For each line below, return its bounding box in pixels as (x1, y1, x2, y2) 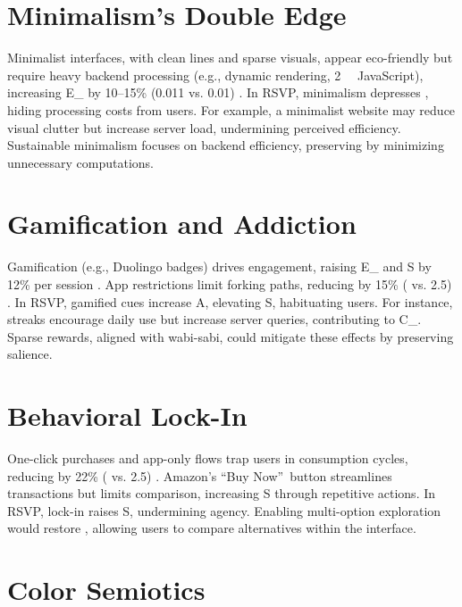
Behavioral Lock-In (7, 397, 248, 434)
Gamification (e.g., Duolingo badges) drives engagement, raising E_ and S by (7, 257, 432, 276)
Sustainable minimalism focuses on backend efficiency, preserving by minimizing (7, 136, 444, 154)
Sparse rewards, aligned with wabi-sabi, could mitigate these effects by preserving (7, 327, 454, 345)
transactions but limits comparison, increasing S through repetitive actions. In (7, 484, 436, 503)
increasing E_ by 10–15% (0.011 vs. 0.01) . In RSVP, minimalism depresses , (7, 83, 429, 102)
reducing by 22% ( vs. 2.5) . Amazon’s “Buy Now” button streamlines (7, 466, 392, 485)
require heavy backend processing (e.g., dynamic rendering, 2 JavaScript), (7, 65, 424, 84)
